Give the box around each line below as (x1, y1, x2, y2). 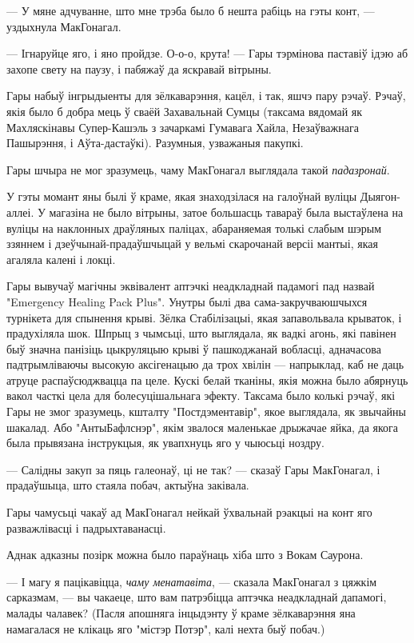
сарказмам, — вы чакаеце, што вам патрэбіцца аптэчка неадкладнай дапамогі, (6, 589, 387, 605)
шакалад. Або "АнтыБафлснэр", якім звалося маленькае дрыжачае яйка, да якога (6, 418, 399, 435)
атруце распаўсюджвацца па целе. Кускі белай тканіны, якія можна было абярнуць (6, 371, 408, 388)
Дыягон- (360, 188, 400, 205)
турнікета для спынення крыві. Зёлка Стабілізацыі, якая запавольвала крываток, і (6, 309, 402, 325)
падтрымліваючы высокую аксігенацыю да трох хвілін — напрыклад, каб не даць (6, 356, 404, 373)
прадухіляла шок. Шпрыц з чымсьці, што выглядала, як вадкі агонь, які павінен (6, 325, 396, 341)
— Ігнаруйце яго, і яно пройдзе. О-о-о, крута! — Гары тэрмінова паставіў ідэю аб (6, 45, 408, 62)
